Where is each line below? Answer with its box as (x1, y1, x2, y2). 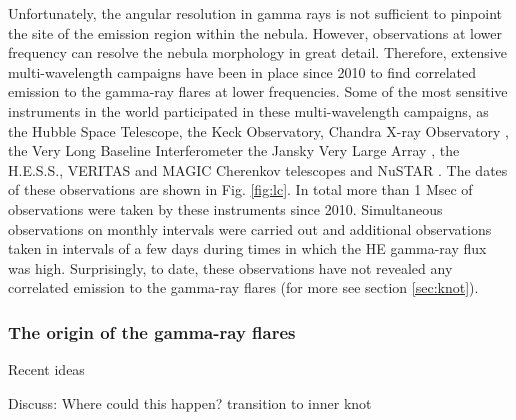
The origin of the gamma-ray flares (8, 319, 296, 344)
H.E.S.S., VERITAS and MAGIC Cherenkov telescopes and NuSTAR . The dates (8, 159, 508, 180)
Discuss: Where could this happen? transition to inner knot (8, 392, 372, 413)
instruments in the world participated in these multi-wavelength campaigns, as (8, 100, 489, 121)
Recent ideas (8, 359, 85, 380)
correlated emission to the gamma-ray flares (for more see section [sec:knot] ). (8, 277, 479, 298)
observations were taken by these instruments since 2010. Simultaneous (8, 198, 443, 219)
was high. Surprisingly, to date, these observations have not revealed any (8, 257, 453, 278)
